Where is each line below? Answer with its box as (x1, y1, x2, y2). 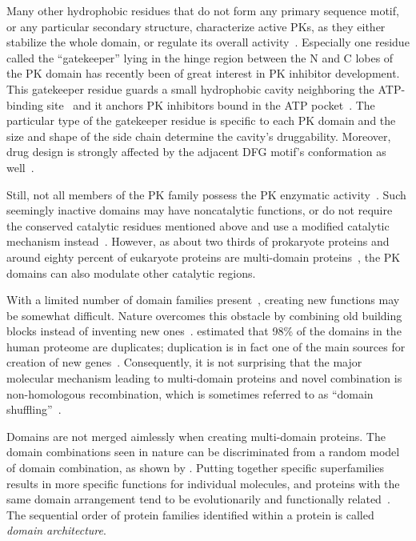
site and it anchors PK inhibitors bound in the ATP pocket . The (46, 96, 375, 113)
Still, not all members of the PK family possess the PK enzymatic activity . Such (6, 186, 406, 202)
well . (6, 158, 34, 175)
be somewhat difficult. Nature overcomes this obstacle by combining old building (6, 307, 402, 323)
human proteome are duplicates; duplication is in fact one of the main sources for (6, 338, 406, 355)
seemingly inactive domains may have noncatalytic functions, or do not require (6, 202, 393, 218)
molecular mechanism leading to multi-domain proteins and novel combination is (6, 370, 402, 387)
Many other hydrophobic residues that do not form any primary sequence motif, (6, 2, 399, 18)
